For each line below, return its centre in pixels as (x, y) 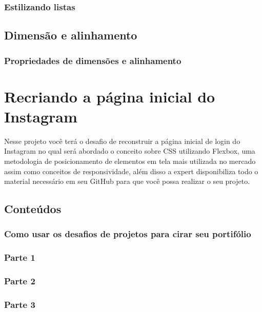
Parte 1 (20, 257)
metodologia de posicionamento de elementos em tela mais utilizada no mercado (130, 161)
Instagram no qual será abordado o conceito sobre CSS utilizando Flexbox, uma (130, 151)
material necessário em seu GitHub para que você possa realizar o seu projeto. (127, 181)
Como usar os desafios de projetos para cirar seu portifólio (128, 234)
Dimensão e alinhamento (71, 35)
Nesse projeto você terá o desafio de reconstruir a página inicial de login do (122, 141)
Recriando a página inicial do (110, 96)
